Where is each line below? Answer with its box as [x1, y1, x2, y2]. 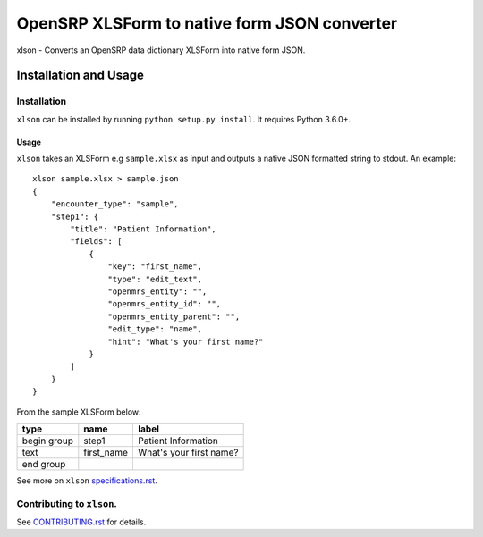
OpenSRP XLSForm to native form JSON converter [16, 13, 398, 33]
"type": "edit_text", [107, 273, 203, 284]
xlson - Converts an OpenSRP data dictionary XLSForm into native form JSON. [16, 45, 306, 55]
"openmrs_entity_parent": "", [107, 311, 241, 322]
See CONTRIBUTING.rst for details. [16, 516, 147, 527]
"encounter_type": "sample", [50, 199, 179, 209]
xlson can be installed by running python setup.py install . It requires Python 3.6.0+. [16, 113, 352, 124]
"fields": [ [70, 237, 123, 247]
